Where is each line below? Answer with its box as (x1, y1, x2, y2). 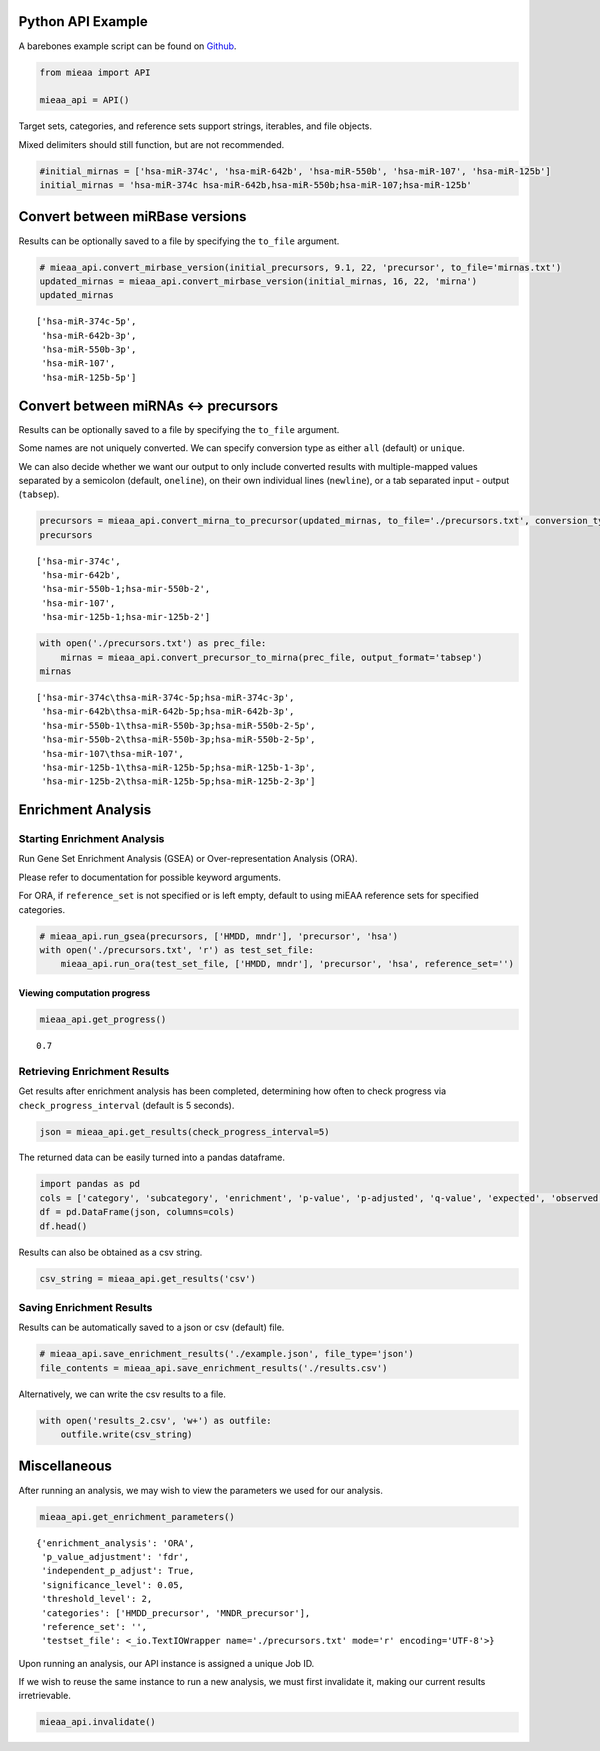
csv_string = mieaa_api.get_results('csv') (39, 1273, 257, 1284)
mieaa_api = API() (39, 95, 130, 106)
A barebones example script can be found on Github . (18, 40, 237, 52)
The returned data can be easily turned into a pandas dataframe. (18, 1151, 285, 1164)
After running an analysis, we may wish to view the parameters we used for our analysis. (18, 1484, 384, 1496)
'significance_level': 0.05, (41, 1579, 185, 1590)
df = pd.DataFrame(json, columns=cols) (39, 1206, 235, 1218)
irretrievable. (18, 1690, 72, 1702)
